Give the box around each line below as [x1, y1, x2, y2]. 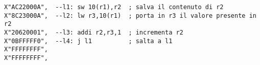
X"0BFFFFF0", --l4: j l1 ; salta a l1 [4, 37, 173, 45]
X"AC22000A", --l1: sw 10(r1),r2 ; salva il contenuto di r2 [4, 4, 224, 11]
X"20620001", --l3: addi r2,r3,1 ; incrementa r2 [4, 28, 183, 36]
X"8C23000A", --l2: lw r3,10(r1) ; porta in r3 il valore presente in [4, 12, 256, 19]
